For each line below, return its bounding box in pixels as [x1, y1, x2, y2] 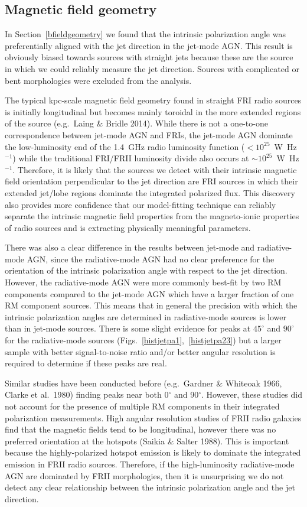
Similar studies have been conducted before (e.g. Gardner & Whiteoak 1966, [5, 376, 282, 389]
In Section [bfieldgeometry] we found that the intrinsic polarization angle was [5, 28, 286, 40]
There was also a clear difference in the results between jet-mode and [5, 241, 255, 253]
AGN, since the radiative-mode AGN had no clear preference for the [27, 252, 275, 265]
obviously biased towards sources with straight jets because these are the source [5, 51, 293, 63]
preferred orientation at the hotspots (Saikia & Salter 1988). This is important [5, 434, 289, 447]
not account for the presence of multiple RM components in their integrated [5, 400, 280, 412]
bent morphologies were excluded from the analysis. [5, 74, 192, 86]
